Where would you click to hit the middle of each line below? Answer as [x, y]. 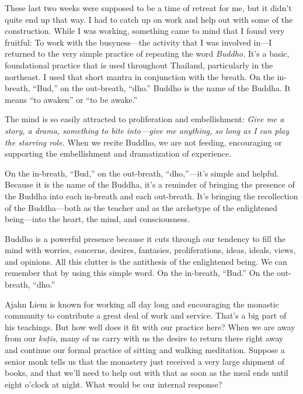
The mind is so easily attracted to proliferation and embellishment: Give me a [144, 119]
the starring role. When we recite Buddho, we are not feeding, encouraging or [143, 142]
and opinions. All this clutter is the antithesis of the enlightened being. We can [146, 261]
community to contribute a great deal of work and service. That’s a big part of [146, 315]
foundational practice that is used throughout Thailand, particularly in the [139, 65]
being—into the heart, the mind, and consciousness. [97, 219]
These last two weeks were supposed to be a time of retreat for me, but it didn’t [148, 8]
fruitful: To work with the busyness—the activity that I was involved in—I [138, 42]
